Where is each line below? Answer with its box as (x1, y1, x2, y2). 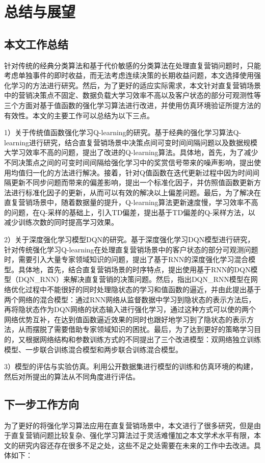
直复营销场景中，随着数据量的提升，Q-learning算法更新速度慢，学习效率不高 (4, 197, 258, 208)
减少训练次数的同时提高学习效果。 (4, 217, 118, 227)
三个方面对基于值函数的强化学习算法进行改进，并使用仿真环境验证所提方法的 (4, 99, 261, 110)
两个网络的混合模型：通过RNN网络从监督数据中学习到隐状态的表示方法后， (4, 294, 256, 304)
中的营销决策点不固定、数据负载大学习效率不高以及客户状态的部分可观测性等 (4, 90, 261, 100)
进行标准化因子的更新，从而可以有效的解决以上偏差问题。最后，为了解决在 (11, 187, 261, 197)
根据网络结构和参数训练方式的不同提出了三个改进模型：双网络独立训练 (25, 334, 261, 345)
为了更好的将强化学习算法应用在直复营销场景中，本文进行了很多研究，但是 (4, 420, 254, 430)
